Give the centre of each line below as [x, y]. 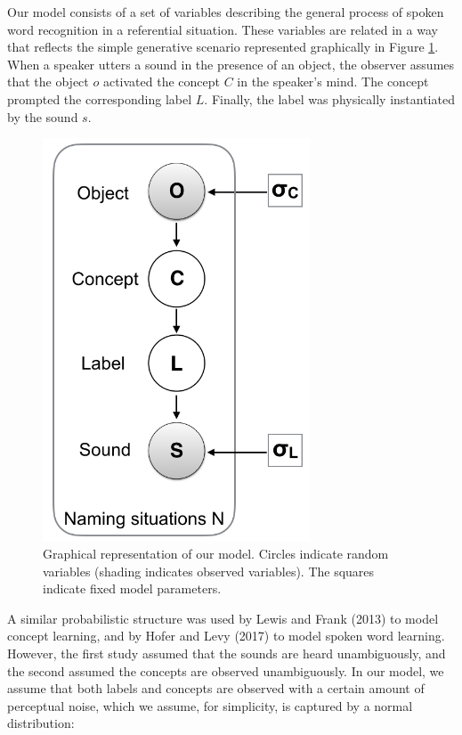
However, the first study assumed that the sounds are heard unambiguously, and [227, 653]
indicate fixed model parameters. [132, 588]
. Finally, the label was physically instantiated [329, 98]
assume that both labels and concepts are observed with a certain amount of [216, 688]
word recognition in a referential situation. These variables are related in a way [223, 29]
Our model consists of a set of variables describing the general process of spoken [226, 12]
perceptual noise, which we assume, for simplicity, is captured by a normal [210, 705]
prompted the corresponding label [100, 98]
